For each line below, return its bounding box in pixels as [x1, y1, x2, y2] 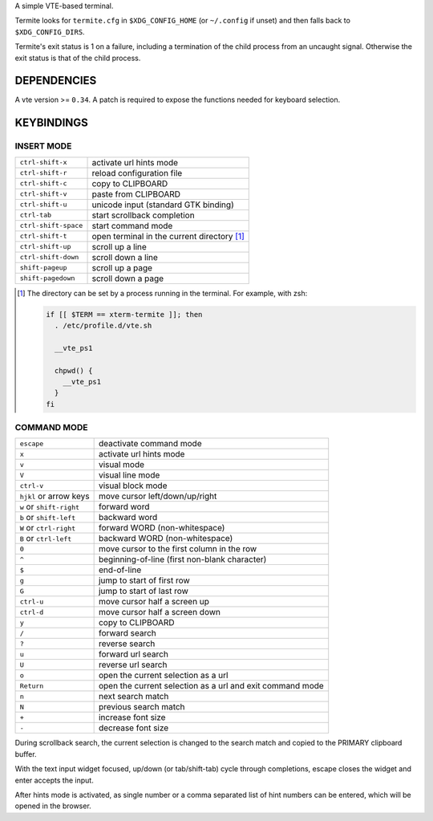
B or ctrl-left [19, 533, 72, 544]
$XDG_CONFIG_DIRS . [14, 26, 85, 36]
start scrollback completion [91, 209, 196, 221]
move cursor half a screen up [98, 596, 210, 608]
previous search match [98, 701, 185, 713]
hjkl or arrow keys [19, 490, 90, 502]
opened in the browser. [14, 801, 91, 811]
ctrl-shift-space [19, 222, 83, 230]
